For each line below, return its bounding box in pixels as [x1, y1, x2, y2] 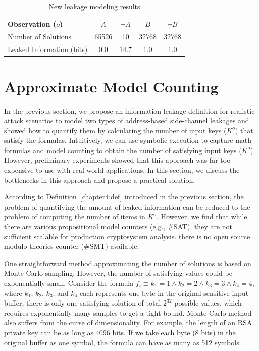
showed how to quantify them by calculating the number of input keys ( [4, 125, 227, 135]
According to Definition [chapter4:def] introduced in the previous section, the [4, 191, 244, 202]
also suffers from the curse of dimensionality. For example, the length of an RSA [4, 317, 252, 328]
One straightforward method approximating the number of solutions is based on [4, 258, 251, 268]
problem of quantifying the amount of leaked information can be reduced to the [4, 201, 250, 212]
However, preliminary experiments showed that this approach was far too [4, 155, 231, 165]
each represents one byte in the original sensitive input [80, 287, 249, 298]
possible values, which [174, 297, 242, 308]
